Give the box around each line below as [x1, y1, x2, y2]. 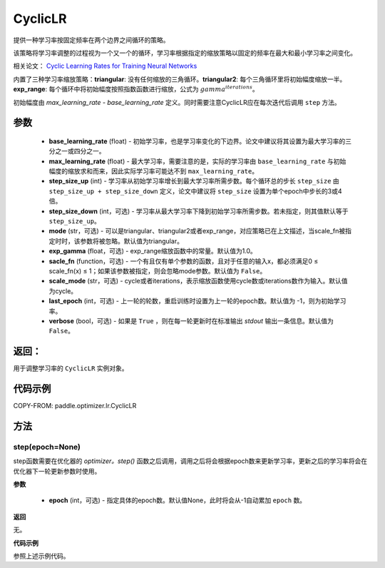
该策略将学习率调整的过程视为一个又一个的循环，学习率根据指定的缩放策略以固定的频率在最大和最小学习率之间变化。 [13, 49, 356, 57]
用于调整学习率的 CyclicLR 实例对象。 [13, 364, 128, 372]
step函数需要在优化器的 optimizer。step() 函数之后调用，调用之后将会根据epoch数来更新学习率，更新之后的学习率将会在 [13, 457, 368, 465]
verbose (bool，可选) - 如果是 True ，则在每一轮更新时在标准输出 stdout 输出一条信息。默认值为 [48, 316, 334, 325]
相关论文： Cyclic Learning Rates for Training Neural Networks [13, 61, 197, 71]
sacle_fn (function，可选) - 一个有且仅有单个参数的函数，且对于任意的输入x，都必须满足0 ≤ [48, 257, 319, 265]
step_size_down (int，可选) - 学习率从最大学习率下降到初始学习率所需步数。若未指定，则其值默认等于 [48, 207, 349, 215]
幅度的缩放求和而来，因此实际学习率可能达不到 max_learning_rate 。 [48, 167, 259, 176]
